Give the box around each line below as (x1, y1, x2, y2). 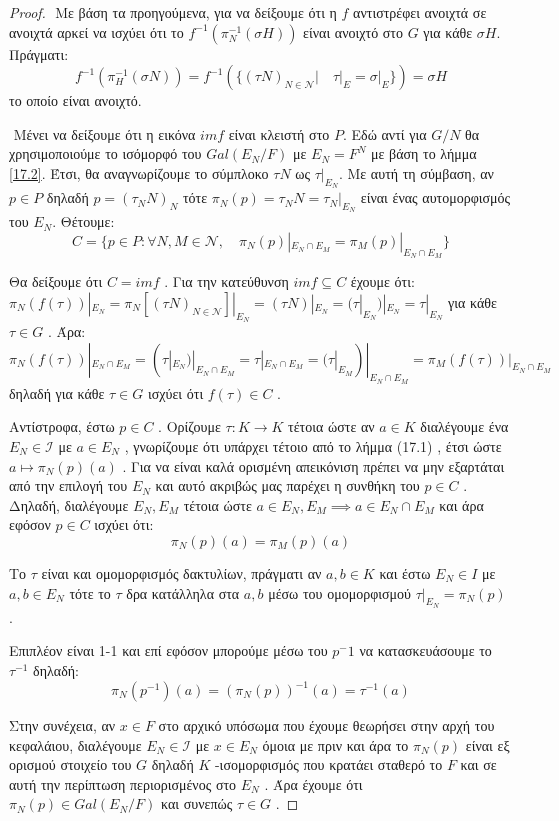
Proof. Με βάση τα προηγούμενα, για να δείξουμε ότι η (9, 2, 337, 22)
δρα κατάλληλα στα (126, 582, 240, 603)
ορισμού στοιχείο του (9, 754, 132, 775)
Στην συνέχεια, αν (9, 715, 116, 735)
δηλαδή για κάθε (9, 382, 105, 403)
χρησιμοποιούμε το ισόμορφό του (9, 143, 202, 164)
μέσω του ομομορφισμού (268, 582, 412, 603)
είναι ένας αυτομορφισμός (360, 187, 511, 208)
